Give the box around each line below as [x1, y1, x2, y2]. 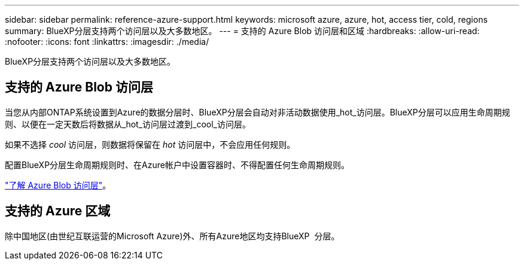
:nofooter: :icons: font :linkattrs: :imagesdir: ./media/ [5, 36, 209, 47]
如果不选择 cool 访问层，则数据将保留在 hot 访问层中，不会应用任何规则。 [5, 139, 295, 150]
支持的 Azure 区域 [5, 203, 111, 219]
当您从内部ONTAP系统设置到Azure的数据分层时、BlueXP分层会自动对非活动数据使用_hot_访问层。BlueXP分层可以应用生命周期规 [5, 106, 510, 117]
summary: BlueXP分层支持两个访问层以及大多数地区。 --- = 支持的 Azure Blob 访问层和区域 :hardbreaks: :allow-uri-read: [5, 26, 480, 36]
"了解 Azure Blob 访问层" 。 [5, 179, 111, 190]
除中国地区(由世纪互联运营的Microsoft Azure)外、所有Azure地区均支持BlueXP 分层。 [5, 230, 340, 241]
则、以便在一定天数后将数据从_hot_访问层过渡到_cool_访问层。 [5, 118, 251, 129]
